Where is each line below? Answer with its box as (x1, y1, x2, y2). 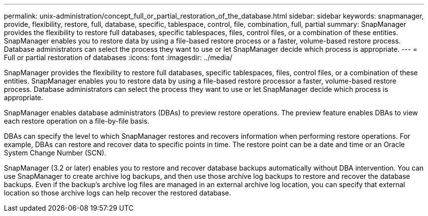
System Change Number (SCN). (4, 149, 107, 157)
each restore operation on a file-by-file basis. (4, 117, 150, 125)
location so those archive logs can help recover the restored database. (4, 189, 231, 197)
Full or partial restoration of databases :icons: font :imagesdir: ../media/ (4, 53, 233, 62)
